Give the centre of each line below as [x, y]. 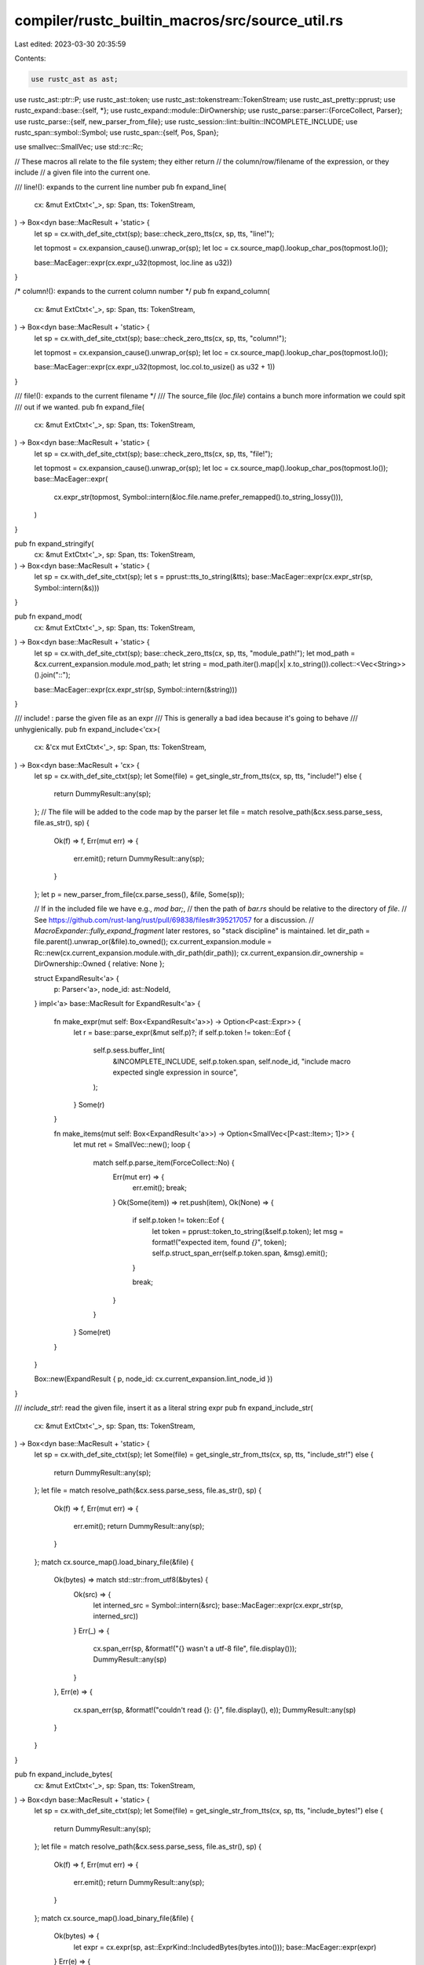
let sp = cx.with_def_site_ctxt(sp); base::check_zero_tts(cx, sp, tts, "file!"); [154, 454]
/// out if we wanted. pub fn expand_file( [80, 407]
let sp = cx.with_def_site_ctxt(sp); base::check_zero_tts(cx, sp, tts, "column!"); [160, 338]
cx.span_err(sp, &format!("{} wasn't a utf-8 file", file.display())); [195, 1649]
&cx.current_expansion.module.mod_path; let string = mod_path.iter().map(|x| [160, 663]
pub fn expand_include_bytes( [64, 1774]
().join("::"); [52, 675]
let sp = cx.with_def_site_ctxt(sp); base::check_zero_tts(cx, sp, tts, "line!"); [154, 233]
